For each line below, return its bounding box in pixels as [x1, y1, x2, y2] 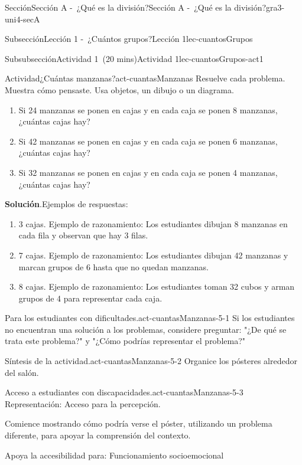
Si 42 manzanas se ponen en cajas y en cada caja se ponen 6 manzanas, [18, 135, 278, 147]
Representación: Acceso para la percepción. [5, 397, 161, 410]
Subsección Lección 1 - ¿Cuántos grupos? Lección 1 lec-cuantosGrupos [5, 32, 253, 45]
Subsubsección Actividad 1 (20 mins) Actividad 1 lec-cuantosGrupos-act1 [5, 52, 264, 64]
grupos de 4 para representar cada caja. [18, 292, 163, 304]
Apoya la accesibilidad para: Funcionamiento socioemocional [5, 448, 224, 461]
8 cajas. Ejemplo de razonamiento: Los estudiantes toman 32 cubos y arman [18, 280, 295, 293]
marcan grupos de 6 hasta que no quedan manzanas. [18, 260, 209, 273]
